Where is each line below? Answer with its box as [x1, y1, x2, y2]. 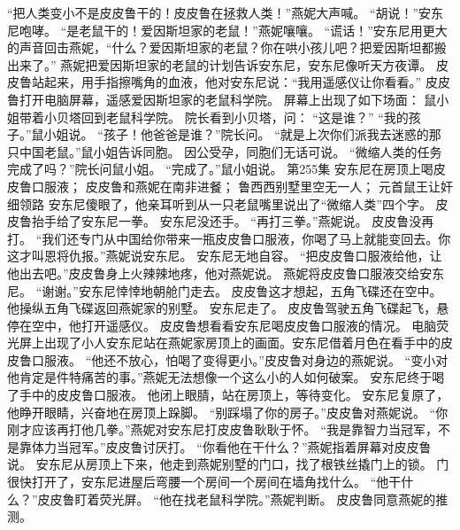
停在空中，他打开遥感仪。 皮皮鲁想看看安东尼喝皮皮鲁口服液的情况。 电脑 [7, 316, 437, 334]
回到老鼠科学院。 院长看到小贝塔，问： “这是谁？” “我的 [80, 107, 409, 126]
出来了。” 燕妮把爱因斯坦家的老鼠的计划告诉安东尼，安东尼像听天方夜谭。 [7, 55, 433, 74]
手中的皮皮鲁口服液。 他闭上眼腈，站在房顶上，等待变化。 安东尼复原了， [19, 386, 449, 404]
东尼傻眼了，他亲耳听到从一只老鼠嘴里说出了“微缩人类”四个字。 [60, 194, 432, 213]
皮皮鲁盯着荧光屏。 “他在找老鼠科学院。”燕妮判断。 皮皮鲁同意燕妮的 [37, 489, 436, 508]
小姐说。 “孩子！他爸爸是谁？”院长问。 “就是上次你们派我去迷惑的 [43, 125, 429, 144]
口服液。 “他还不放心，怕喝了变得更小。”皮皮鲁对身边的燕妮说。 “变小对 [31, 350, 448, 369]
